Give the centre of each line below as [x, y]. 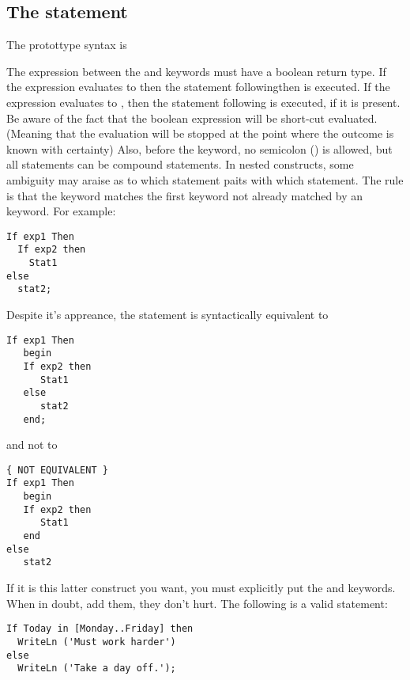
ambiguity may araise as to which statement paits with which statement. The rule [205, 179]
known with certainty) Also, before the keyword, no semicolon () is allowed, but [199, 148]
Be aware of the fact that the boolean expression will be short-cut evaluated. [192, 118]
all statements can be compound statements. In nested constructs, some [180, 164]
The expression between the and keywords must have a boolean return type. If [196, 71]
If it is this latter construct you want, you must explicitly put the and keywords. [201, 588]
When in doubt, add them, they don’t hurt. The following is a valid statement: [197, 603]
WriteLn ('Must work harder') [97, 642]
